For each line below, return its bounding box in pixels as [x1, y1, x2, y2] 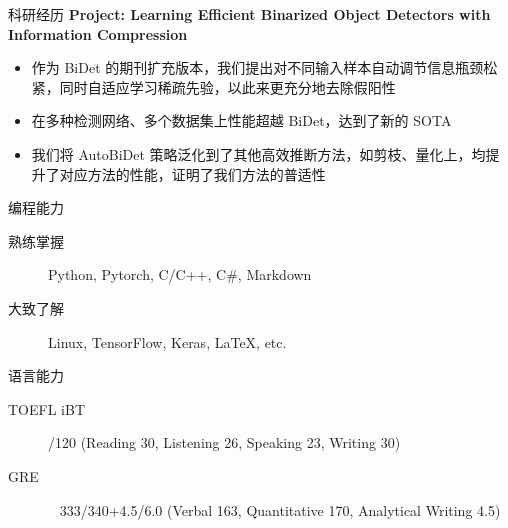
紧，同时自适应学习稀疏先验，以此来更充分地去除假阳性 [31, 76, 396, 97]
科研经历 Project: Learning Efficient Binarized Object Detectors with [8, 4, 491, 24]
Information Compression [8, 23, 188, 44]
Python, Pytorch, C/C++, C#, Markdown [48, 264, 312, 285]
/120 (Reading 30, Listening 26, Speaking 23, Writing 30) [48, 432, 401, 453]
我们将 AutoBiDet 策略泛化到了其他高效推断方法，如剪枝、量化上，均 [31, 143, 486, 164]
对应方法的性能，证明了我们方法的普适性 [59, 163, 326, 184]
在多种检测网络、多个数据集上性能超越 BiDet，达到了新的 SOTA [31, 110, 452, 131]
